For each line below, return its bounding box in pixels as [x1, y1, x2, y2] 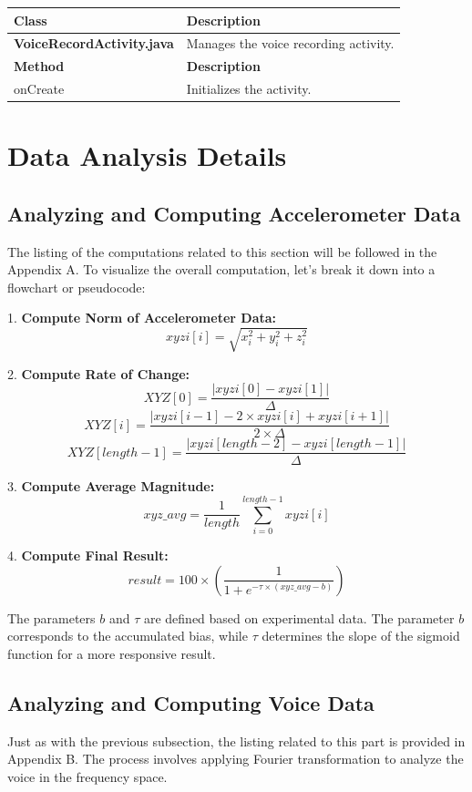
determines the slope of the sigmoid [262, 626, 460, 645]
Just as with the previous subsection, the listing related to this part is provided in [7, 731, 466, 750]
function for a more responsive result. [7, 643, 216, 663]
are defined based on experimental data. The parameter [143, 608, 455, 627]
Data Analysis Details [7, 137, 287, 174]
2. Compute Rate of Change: [7, 364, 190, 383]
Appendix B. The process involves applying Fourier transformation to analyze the [7, 749, 464, 768]
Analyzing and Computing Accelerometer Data [7, 199, 461, 227]
